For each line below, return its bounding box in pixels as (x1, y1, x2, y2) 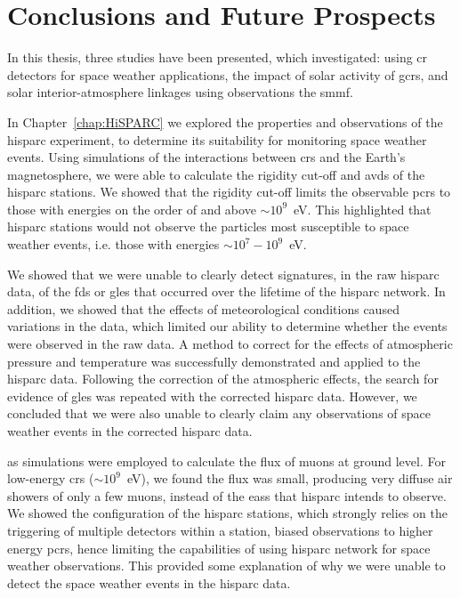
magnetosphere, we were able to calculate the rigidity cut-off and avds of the (7, 165, 425, 183)
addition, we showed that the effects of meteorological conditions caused (7, 299, 399, 318)
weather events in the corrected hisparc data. (7, 422, 253, 440)
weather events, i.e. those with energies (7, 235, 220, 254)
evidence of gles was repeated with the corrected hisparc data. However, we (7, 386, 417, 405)
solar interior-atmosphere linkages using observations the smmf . (7, 83, 353, 101)
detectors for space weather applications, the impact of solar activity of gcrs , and (7, 65, 448, 84)
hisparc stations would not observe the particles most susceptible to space (7, 217, 409, 236)
